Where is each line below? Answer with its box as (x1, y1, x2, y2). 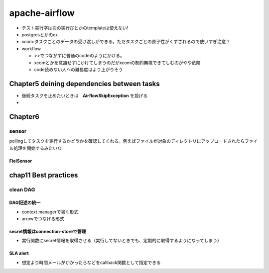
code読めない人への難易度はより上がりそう (34, 66, 123, 72)
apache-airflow (9, 7, 75, 18)
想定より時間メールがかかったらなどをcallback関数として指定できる (21, 259, 161, 266)
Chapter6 (9, 112, 40, 121)
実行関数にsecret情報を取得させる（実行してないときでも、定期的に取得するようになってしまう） (21, 238, 222, 244)
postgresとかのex (21, 31, 58, 37)
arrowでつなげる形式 (21, 216, 64, 222)
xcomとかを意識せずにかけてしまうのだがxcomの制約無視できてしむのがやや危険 (34, 60, 201, 66)
